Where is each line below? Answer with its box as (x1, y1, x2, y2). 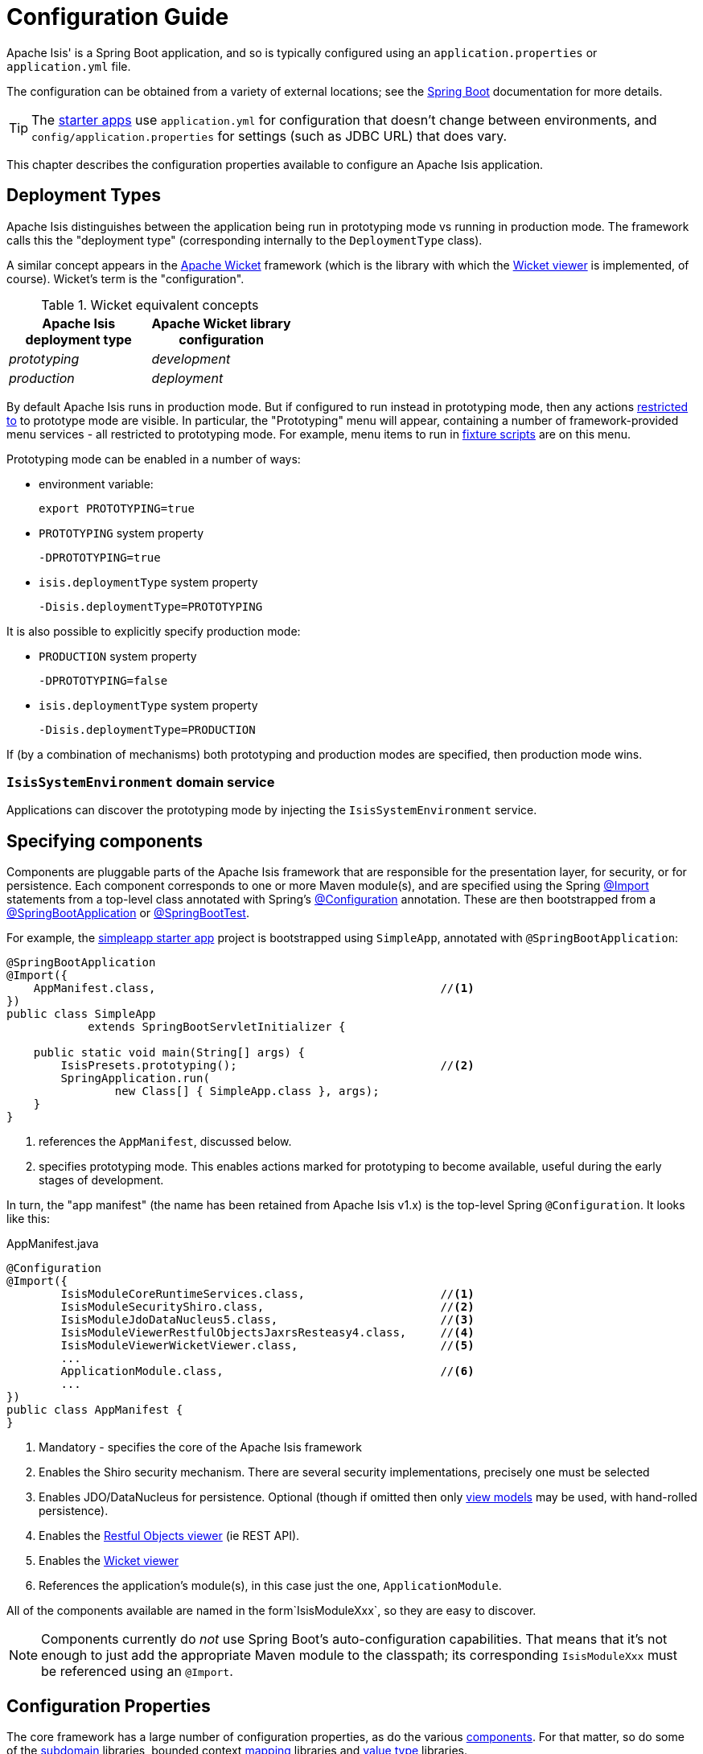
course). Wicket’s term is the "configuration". (6, 271, 245, 286)
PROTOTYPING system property (39, 525, 204, 540)
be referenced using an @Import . (41, 1663, 233, 1680)
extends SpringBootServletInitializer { (88, 1020, 346, 1034)
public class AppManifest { (6, 1403, 183, 1417)
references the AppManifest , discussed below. (39, 1134, 292, 1149)
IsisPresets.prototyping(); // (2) (60, 1059, 475, 1073)
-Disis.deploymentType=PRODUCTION (39, 723, 256, 736)
